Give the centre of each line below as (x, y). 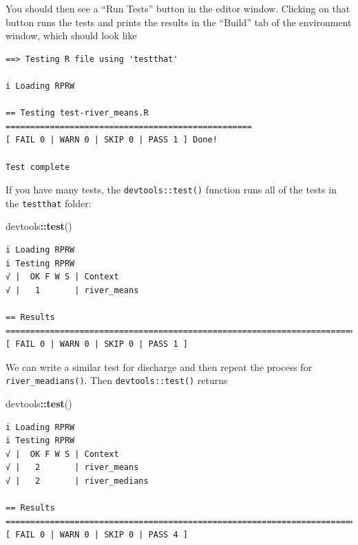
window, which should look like (71, 35)
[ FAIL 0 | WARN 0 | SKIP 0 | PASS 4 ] (97, 535)
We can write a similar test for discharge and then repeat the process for (159, 366)
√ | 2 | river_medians (77, 481)
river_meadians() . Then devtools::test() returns (117, 380)
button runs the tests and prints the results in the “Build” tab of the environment (179, 22)
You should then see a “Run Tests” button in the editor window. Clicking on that (178, 8)
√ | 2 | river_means (72, 468)
